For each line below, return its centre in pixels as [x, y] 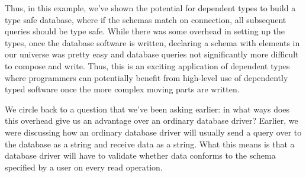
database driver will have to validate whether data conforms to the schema [140, 155]
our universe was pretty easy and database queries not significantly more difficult [152, 54]
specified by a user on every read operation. [84, 167]
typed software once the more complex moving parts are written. [122, 89]
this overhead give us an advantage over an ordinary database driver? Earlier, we [152, 120]
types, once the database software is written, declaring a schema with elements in [152, 42]
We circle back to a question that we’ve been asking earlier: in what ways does [147, 109]
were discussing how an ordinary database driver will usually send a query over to [153, 132]
